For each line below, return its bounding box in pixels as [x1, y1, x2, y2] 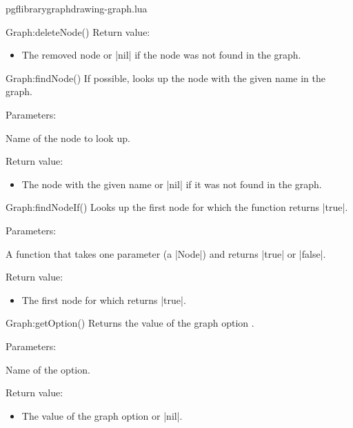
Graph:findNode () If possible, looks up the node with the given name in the [6, 70, 325, 85]
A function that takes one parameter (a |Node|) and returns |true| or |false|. [6, 246, 326, 261]
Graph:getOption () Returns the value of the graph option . [6, 316, 254, 330]
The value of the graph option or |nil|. [21, 408, 183, 422]
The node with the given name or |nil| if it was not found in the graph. [21, 176, 322, 191]
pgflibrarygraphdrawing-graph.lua [6, 1, 148, 15]
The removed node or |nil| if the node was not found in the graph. [21, 48, 301, 62]
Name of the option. [6, 362, 90, 376]
